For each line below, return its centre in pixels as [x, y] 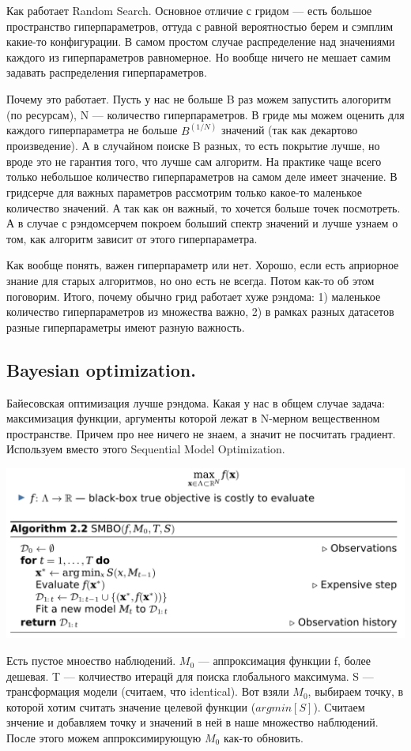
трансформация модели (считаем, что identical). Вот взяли [148, 691]
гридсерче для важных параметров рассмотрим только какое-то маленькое [184, 192]
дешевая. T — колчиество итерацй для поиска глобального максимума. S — [190, 676]
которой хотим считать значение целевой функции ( [131, 706]
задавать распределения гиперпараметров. [107, 72]
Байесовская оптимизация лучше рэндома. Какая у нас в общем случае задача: [196, 402]
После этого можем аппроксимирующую [104, 738]
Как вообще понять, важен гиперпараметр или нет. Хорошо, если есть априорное [203, 265]
